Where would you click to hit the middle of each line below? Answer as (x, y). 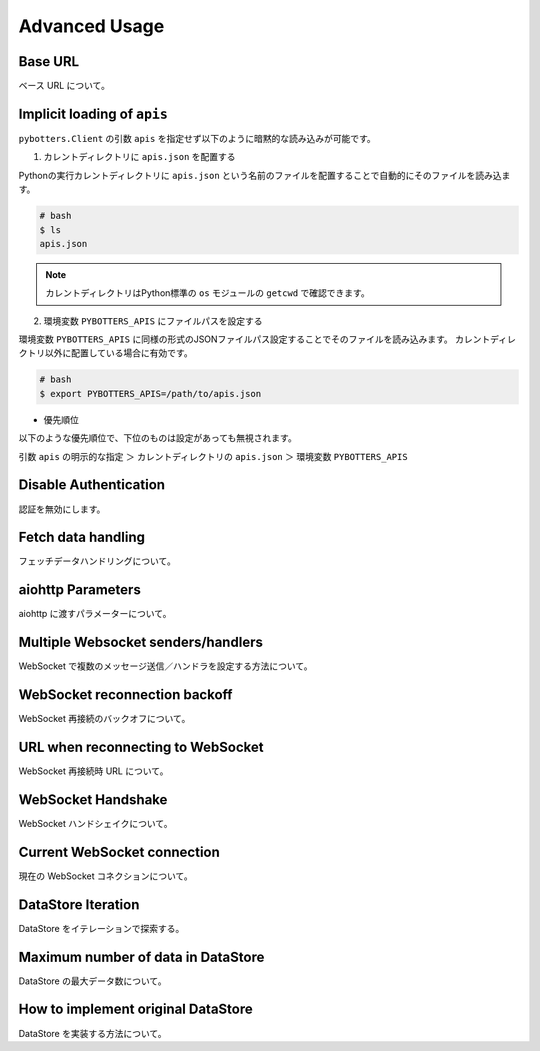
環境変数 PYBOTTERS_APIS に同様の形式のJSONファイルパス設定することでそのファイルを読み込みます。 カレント (254, 339)
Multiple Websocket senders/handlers (141, 642)
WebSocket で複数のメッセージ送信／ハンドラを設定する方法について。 (166, 666)
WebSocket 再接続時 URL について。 (93, 771)
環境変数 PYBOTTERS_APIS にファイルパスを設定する (153, 321)
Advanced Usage (91, 26)
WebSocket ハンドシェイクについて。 (96, 823)
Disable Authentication (91, 485)
